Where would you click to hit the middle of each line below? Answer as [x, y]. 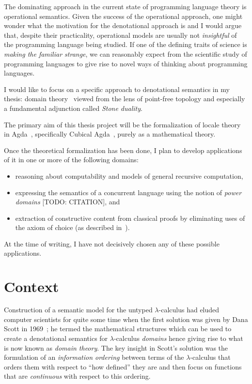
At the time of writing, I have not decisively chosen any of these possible [112, 243]
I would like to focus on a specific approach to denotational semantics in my [117, 89]
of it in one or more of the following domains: [71, 160]
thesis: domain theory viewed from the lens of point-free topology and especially [125, 99]
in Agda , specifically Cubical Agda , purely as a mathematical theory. [110, 134]
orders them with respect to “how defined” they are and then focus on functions [123, 366]
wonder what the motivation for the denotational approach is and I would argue [123, 25]
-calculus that [210, 357]
